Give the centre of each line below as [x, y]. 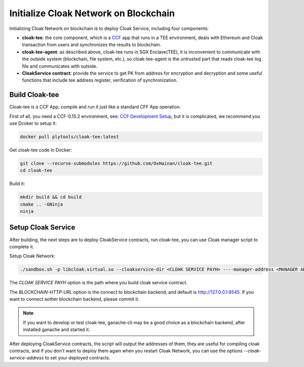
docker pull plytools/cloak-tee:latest [69, 137]
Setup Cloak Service [42, 228]
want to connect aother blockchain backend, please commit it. [74, 299]
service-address [27, 358]
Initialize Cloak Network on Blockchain [92, 13]
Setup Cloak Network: [32, 256]
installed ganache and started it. [57, 329]
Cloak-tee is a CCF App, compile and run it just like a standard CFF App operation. [95, 107]
